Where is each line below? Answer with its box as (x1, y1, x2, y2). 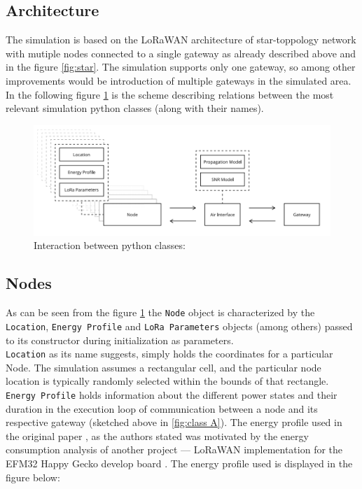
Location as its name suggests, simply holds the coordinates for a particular (6, 346, 333, 361)
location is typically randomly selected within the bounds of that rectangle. (6, 374, 329, 388)
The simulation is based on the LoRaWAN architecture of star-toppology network (6, 32, 356, 47)
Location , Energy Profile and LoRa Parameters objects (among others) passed (6, 318, 353, 333)
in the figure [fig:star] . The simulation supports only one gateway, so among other (6, 59, 356, 74)
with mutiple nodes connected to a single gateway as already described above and (6, 45, 356, 60)
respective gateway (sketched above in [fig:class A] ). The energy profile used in (6, 415, 342, 430)
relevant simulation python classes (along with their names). (6, 101, 264, 115)
